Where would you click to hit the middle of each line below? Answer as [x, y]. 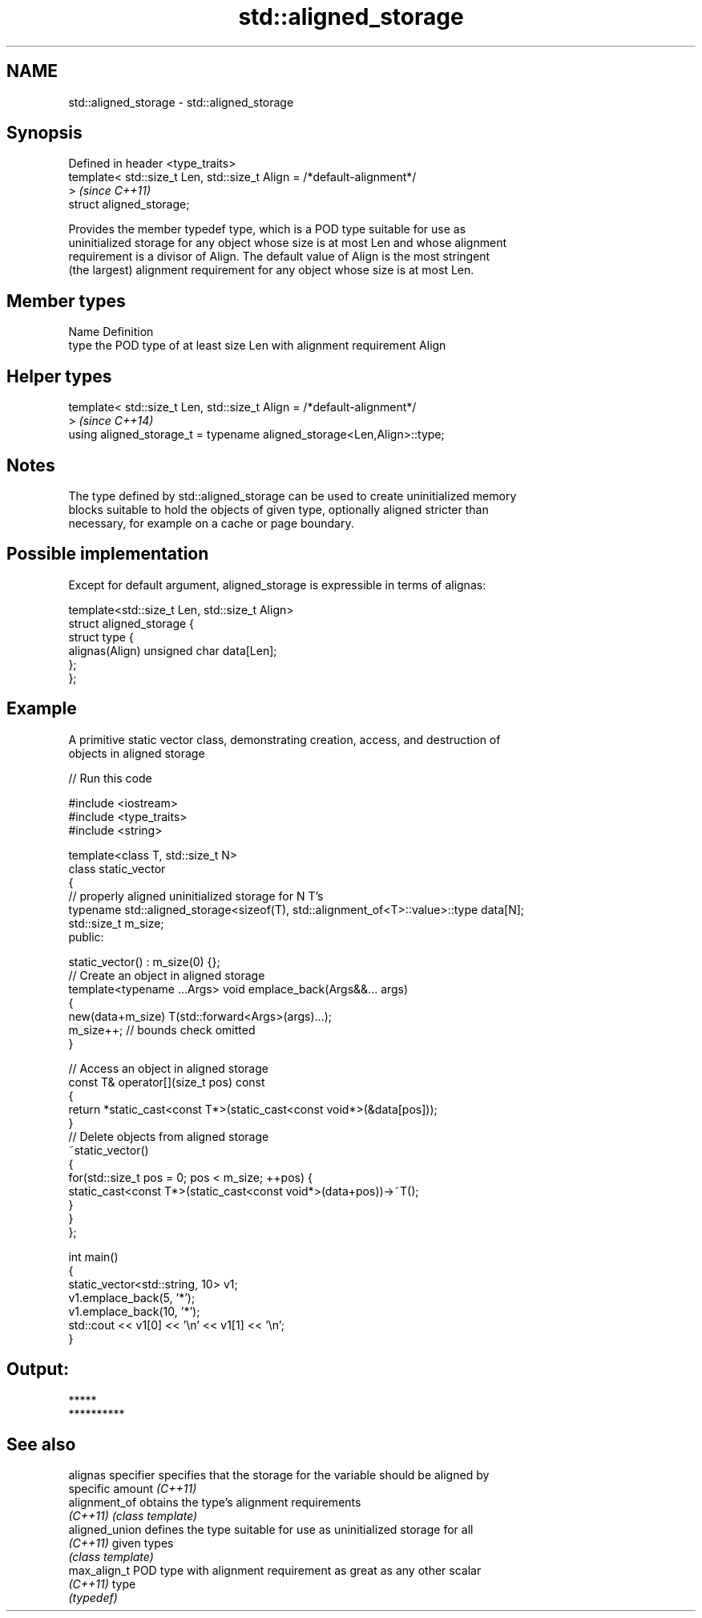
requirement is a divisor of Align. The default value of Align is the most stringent [279, 257]
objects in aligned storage [137, 753]
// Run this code [110, 778]
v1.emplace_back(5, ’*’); [132, 1297]
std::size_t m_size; [116, 923]
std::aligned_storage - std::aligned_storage [181, 102]
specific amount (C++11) [133, 1489]
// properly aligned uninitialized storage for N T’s [196, 896]
